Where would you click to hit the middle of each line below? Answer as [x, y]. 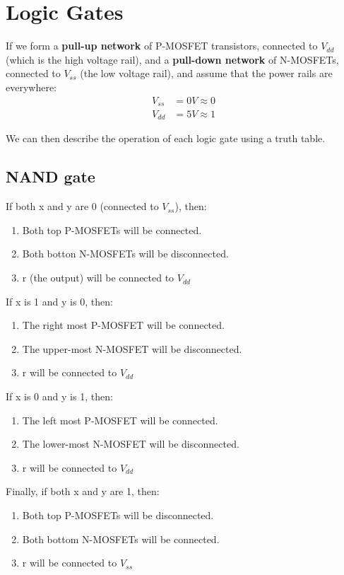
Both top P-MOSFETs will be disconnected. [118, 515]
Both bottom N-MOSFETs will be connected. [121, 539]
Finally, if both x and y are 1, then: [83, 491]
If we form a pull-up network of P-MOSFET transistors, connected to [162, 46]
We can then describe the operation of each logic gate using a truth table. [166, 138]
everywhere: [31, 87]
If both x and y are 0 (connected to [82, 206]
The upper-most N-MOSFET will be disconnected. [132, 348]
